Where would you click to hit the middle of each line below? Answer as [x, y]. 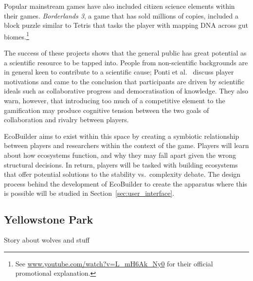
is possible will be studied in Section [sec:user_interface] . [89, 193]
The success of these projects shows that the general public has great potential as [125, 53]
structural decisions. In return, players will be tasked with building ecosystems [121, 164]
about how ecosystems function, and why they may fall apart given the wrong [120, 155]
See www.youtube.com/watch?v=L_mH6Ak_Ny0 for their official [114, 263]
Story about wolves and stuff [47, 240]
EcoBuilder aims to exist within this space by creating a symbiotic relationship [122, 136]
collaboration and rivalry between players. [66, 120]
